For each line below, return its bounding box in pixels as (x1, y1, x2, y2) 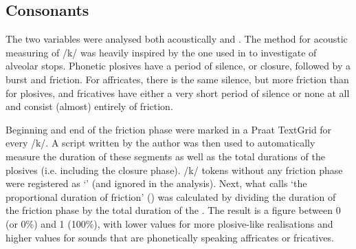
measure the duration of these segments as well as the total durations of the (5, 149, 325, 163)
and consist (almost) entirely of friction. (5, 99, 173, 113)
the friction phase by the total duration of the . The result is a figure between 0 (5, 203, 341, 217)
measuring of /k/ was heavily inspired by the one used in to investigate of (5, 45, 317, 59)
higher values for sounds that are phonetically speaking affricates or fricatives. (5, 230, 334, 244)
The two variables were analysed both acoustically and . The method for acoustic (5, 32, 348, 46)
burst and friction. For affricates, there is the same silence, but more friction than (5, 72, 349, 86)
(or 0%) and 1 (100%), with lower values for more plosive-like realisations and (5, 216, 333, 230)
